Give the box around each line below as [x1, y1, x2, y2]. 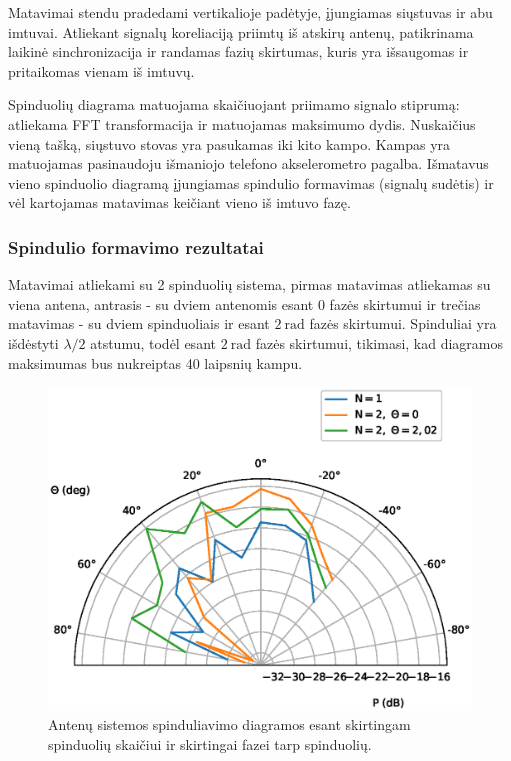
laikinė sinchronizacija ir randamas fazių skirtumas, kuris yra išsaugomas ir [8, 41, 469, 62]
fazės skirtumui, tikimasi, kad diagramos [255, 332, 504, 353]
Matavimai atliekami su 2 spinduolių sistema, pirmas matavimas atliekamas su [8, 274, 491, 295]
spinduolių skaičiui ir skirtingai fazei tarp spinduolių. [48, 733, 372, 754]
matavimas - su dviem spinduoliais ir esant [8, 313, 270, 334]
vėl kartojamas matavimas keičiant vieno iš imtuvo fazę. [8, 192, 351, 213]
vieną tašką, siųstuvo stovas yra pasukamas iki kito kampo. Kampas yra [8, 133, 451, 154]
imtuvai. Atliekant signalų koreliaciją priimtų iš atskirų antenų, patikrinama [8, 21, 474, 42]
